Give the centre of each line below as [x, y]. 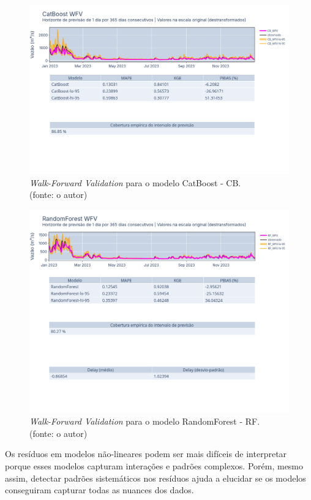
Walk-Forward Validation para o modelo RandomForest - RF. [145, 421]
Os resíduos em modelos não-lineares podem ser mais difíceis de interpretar [146, 454]
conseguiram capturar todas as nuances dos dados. [99, 490]
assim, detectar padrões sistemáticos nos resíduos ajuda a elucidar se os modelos [155, 478]
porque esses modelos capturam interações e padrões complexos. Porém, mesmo [154, 465]
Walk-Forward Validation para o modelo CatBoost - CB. [135, 182]
